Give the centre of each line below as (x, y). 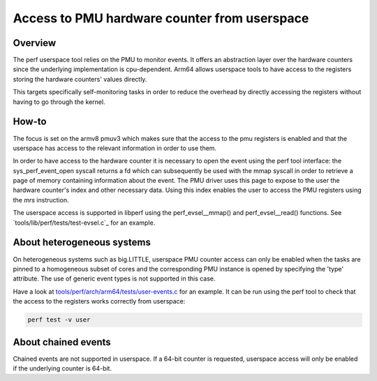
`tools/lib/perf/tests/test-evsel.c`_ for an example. (84, 223)
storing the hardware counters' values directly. (80, 79)
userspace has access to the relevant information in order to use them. (114, 148)
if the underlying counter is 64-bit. (62, 368)
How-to (30, 122)
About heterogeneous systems (82, 242)
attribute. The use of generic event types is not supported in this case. (114, 278)
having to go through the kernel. (59, 102)
